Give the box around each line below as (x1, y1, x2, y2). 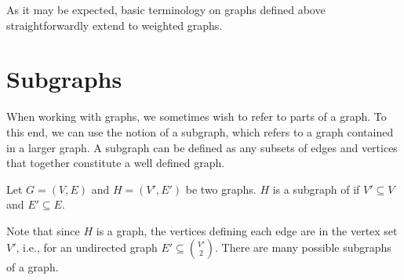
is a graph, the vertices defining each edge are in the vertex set (96, 222, 398, 238)
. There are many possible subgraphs (215, 239, 391, 256)
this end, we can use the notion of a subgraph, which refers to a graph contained (6, 123, 394, 140)
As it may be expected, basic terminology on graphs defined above (6, 2, 326, 17)
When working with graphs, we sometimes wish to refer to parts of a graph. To (6, 108, 387, 125)
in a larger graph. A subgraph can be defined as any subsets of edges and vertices (6, 139, 398, 155)
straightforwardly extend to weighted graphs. (6, 16, 223, 33)
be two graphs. (185, 180, 257, 197)
